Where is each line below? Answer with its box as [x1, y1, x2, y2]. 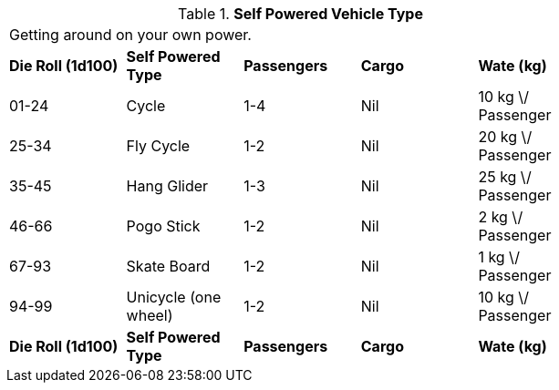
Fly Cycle [126, 137, 191, 155]
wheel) [126, 306, 173, 324]
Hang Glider [126, 177, 209, 195]
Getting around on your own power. [9, 26, 252, 44]
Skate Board [126, 257, 211, 275]
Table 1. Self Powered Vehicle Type [178, 5, 423, 23]
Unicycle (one [126, 288, 222, 306]
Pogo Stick [126, 217, 201, 235]
